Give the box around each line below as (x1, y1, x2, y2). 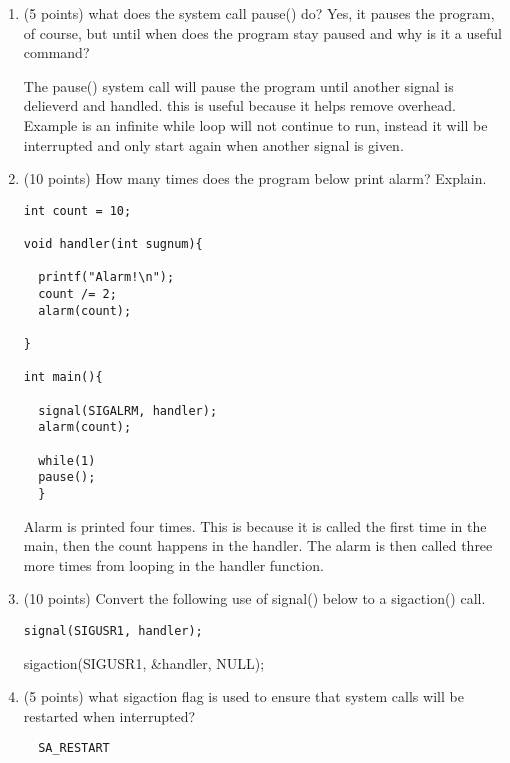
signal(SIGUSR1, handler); (23, 623, 203, 638)
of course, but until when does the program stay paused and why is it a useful (23, 22, 502, 43)
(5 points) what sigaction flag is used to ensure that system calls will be (23, 686, 464, 707)
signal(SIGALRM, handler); (38, 403, 218, 418)
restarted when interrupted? (23, 705, 196, 726)
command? (23, 42, 90, 63)
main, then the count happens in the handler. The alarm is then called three (23, 535, 493, 556)
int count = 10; (23, 203, 132, 218)
